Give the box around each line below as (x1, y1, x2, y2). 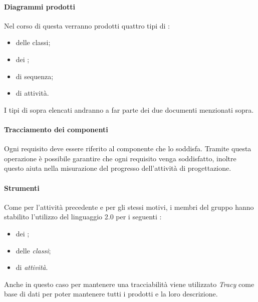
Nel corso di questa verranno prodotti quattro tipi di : (4, 20, 170, 31)
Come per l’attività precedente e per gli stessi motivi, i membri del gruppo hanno (4, 201, 254, 212)
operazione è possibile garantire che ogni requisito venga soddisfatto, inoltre (4, 153, 236, 163)
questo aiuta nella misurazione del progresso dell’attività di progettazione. (4, 163, 231, 173)
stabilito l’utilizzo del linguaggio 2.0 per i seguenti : (4, 211, 162, 222)
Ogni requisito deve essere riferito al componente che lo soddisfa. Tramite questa (4, 143, 251, 154)
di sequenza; (16, 71, 54, 81)
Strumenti (4, 182, 40, 193)
